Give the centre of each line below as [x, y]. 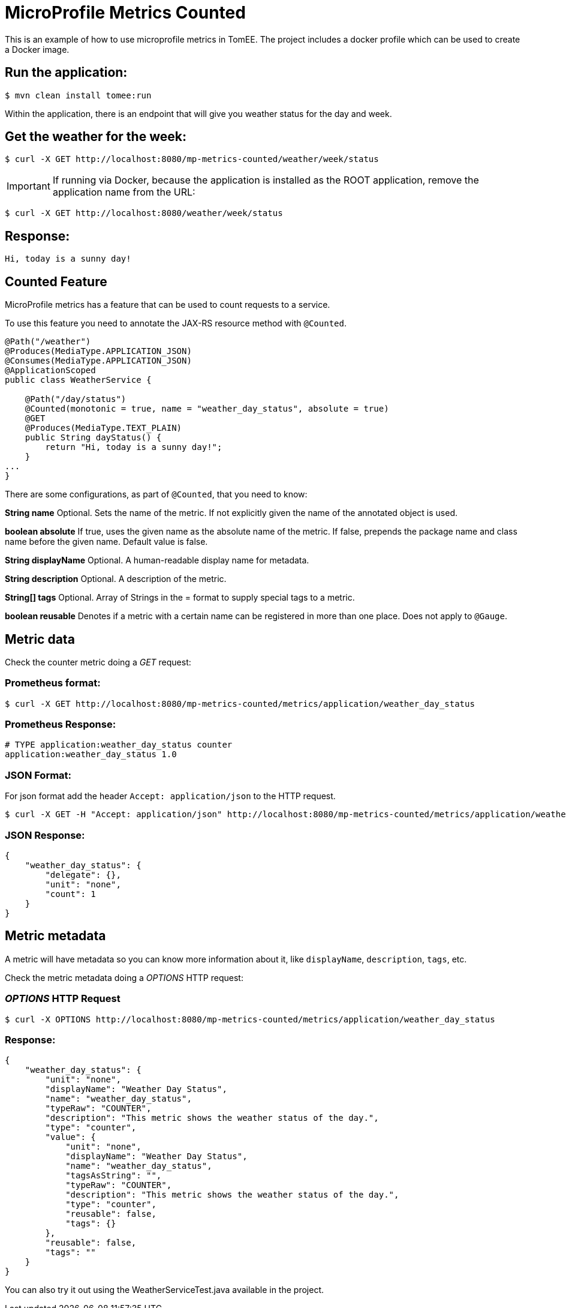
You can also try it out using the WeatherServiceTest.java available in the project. [164, 1290]
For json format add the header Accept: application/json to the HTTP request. [170, 796]
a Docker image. [37, 49]
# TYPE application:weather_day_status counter [119, 745]
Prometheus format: [53, 683]
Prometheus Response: [61, 724]
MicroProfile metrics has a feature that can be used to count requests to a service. [168, 305]
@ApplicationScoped [50, 370]
